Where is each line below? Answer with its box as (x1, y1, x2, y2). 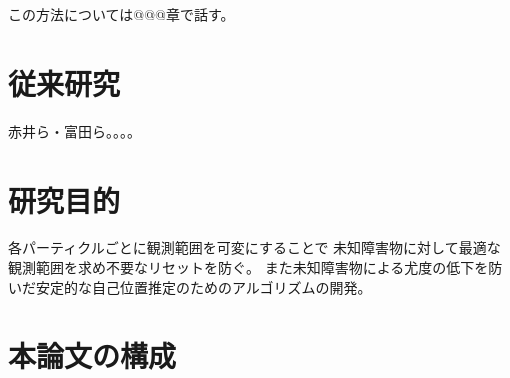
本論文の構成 (8, 335, 177, 376)
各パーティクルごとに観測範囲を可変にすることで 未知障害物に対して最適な (8, 237, 501, 258)
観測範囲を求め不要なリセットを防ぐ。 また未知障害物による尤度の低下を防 (8, 257, 503, 278)
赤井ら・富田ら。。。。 (8, 120, 141, 141)
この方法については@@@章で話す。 (8, 4, 235, 24)
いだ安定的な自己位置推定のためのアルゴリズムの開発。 (8, 276, 372, 297)
